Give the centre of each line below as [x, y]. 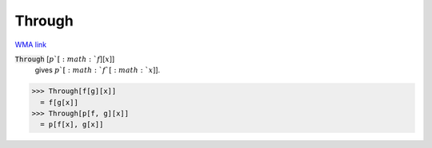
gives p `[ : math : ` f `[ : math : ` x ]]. [98, 70]
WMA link [31, 45]
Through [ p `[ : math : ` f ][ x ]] [65, 59]
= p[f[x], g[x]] [72, 125]
